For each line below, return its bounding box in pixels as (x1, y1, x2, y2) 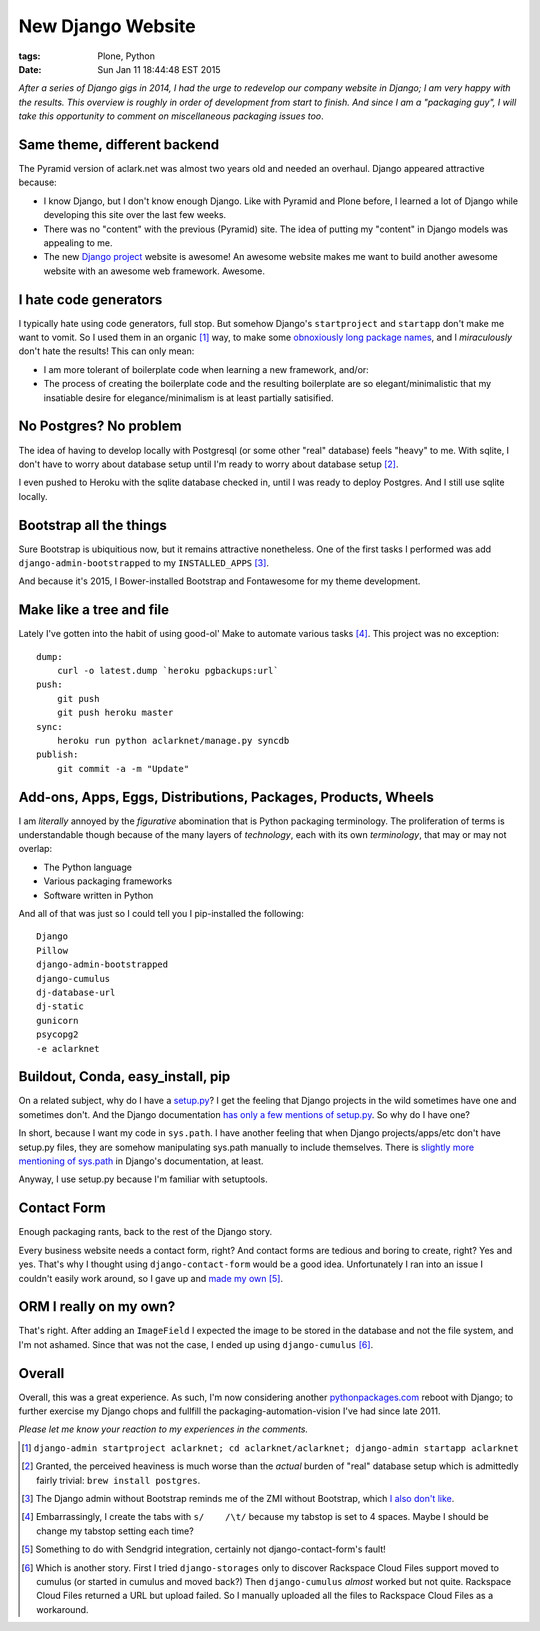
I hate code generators (18, 291, 163, 308)
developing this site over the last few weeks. (43, 209, 227, 221)
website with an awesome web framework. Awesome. (43, 265, 265, 277)
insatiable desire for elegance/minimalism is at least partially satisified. (43, 391, 334, 404)
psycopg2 (36, 1029, 79, 1040)
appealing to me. (43, 236, 113, 249)
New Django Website (18, 15, 196, 37)
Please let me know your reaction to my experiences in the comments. (18, 1423, 309, 1435)
